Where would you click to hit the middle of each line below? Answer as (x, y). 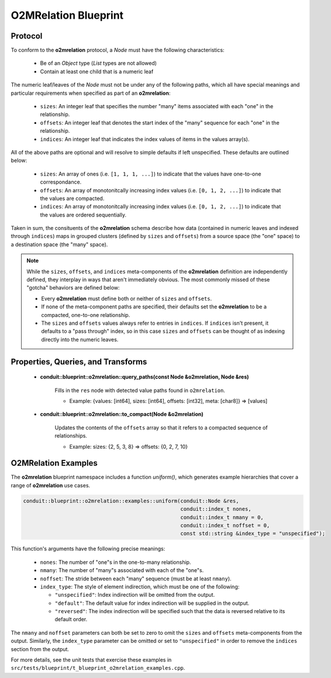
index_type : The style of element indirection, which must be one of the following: (140, 586)
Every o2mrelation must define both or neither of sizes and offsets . (127, 298)
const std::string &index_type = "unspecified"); (253, 534)
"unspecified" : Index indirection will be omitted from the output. (135, 595)
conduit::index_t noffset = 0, (225, 525)
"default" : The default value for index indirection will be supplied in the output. (152, 603)
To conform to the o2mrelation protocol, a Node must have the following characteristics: (118, 50)
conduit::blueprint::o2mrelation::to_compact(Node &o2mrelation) (122, 414)
